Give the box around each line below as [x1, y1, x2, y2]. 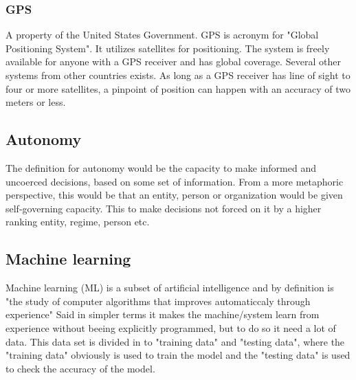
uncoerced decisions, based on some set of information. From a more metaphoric [5, 174, 344, 188]
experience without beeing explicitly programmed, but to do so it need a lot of [5, 320, 336, 335]
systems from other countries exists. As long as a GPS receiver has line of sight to [5, 68, 351, 82]
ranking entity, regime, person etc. [5, 214, 150, 229]
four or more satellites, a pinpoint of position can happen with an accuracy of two [5, 81, 351, 96]
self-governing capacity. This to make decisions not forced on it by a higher [5, 201, 322, 215]
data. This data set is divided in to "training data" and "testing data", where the [5, 334, 345, 348]
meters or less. [5, 95, 66, 109]
